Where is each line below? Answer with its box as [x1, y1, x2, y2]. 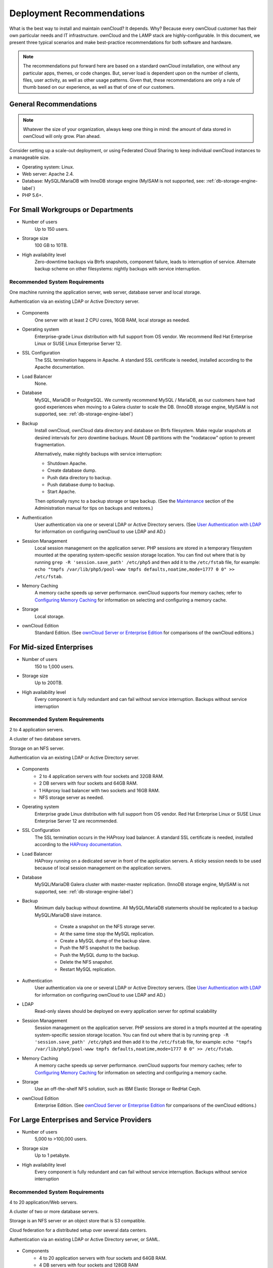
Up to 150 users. [34, 226, 69, 232]
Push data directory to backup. [47, 474, 112, 480]
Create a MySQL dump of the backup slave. [60, 937, 151, 943]
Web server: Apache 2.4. [22, 171, 74, 177]
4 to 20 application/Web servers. [9, 1199, 78, 1205]
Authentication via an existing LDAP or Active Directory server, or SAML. [9, 1237, 160, 1243]
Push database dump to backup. [47, 481, 115, 487]
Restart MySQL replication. [60, 966, 116, 972]
